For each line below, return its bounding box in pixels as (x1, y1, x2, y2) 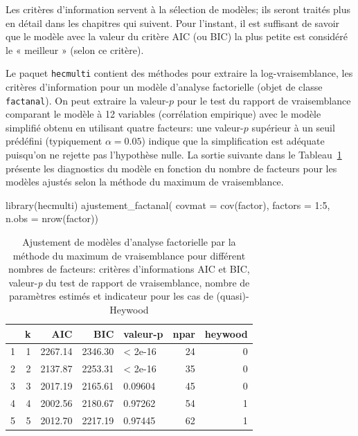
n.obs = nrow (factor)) (6, 211, 98, 226)
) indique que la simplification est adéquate (141, 134, 325, 148)
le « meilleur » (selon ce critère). (6, 42, 144, 57)
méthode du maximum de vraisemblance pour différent (12, 248, 246, 262)
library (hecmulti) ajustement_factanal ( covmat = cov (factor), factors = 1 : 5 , (6, 197, 330, 212)
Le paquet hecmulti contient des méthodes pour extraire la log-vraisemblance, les (6, 66, 353, 80)
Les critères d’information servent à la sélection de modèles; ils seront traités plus (6, 2, 351, 16)
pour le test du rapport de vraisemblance (177, 93, 351, 107)
